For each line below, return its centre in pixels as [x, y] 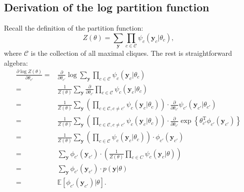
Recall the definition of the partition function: [74, 28]
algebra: [16, 62]
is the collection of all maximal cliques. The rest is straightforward [131, 53]
